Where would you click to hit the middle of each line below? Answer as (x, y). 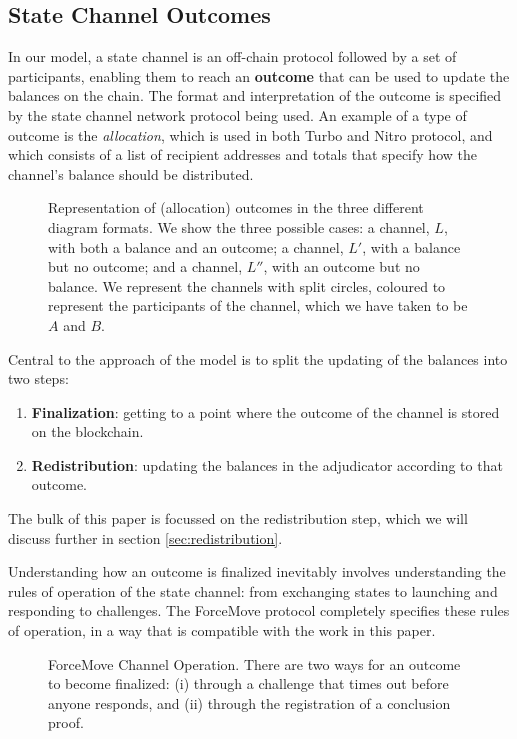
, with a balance (411, 246)
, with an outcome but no (341, 266)
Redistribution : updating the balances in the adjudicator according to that (267, 464)
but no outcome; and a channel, (145, 266)
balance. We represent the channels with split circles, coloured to (247, 285)
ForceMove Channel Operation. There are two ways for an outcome (254, 663)
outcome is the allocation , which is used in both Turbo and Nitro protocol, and (250, 134)
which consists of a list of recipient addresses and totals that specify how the (242, 154)
